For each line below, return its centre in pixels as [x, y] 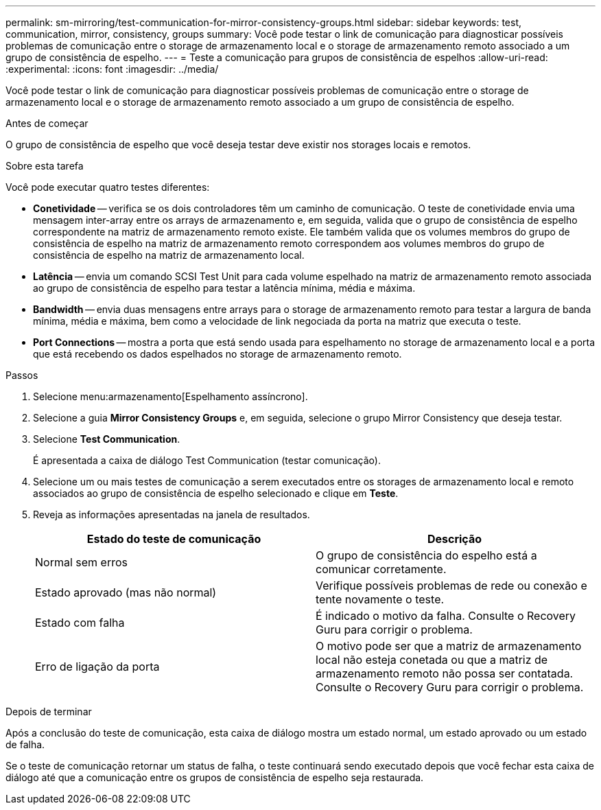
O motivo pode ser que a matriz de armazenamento [449, 646]
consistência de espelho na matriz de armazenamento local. [169, 255]
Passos [22, 375]
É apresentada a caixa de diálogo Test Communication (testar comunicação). [207, 460]
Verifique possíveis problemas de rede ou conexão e [451, 586]
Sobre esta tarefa [45, 166]
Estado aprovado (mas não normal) [126, 592]
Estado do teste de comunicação [174, 539]
